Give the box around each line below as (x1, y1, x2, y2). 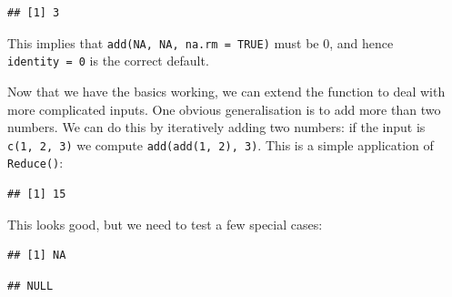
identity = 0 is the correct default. (7, 51, 209, 70)
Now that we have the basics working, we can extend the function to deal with (7, 81, 446, 100)
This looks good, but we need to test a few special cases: (7, 214, 323, 233)
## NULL (7, 279, 54, 292)
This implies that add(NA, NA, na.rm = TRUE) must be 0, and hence (7, 33, 394, 52)
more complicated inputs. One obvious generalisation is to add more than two (7, 99, 441, 118)
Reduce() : (7, 153, 64, 172)
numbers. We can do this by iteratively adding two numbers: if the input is (7, 118, 426, 137)
